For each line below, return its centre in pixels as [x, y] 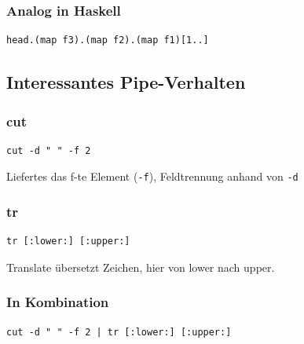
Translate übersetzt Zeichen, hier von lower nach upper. [141, 267]
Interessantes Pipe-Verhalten [126, 82]
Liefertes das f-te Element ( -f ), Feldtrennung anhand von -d [152, 176]
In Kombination [58, 302]
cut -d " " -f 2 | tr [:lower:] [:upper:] [119, 332]
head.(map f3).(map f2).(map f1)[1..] [108, 40]
